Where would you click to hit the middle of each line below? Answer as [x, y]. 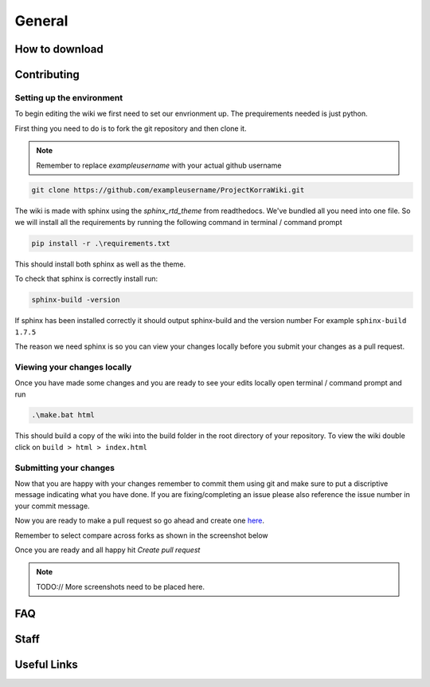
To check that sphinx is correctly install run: [86, 278]
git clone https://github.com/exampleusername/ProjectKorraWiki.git [168, 190]
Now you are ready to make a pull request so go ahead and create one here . [140, 521]
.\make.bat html [63, 415]
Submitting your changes [65, 468]
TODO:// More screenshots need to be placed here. [120, 586]
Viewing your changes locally [73, 367]
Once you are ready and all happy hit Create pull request [107, 550]
